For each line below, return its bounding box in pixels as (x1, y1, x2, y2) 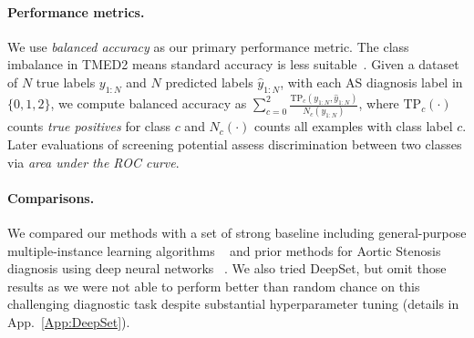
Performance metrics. (7, 2, 145, 21)
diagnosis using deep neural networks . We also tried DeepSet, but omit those (7, 259, 447, 278)
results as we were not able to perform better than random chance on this (7, 276, 420, 295)
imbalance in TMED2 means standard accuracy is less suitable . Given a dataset (7, 55, 459, 74)
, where (358, 94, 399, 113)
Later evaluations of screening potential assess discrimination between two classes (7, 135, 462, 153)
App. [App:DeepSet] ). (7, 312, 130, 331)
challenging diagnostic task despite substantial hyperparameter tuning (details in (7, 294, 459, 313)
